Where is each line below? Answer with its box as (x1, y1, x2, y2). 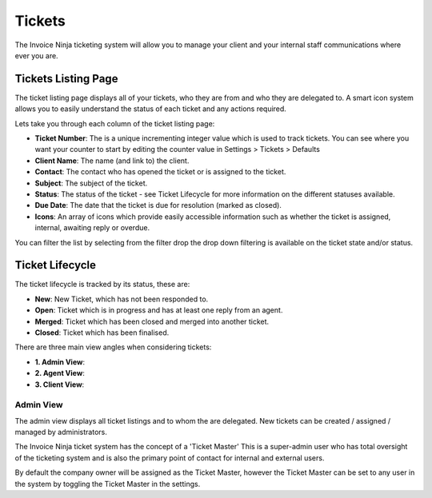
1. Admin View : (34, 357, 86, 367)
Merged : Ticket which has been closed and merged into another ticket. (34, 317, 270, 326)
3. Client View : (34, 380, 85, 389)
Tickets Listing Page (14, 72, 118, 86)
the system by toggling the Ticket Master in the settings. (14, 479, 201, 488)
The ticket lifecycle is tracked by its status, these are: (14, 280, 190, 289)
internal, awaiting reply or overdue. (34, 223, 150, 233)
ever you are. (14, 50, 59, 60)
